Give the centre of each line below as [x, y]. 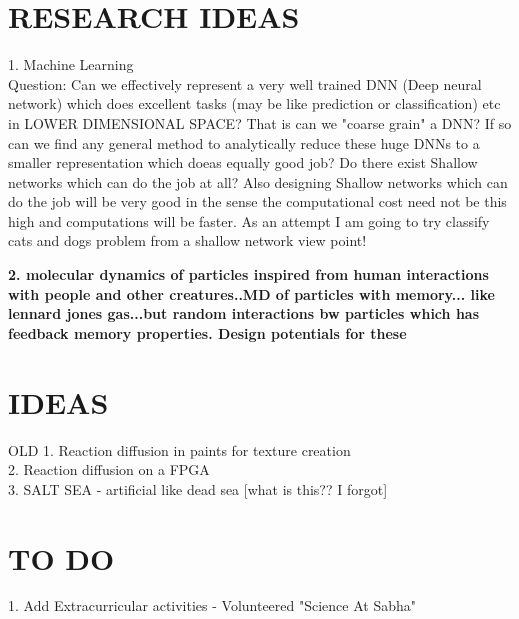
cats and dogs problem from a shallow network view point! [187, 240]
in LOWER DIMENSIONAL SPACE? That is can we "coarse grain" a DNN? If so [260, 122]
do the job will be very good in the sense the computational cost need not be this [257, 201]
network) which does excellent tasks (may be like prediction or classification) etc [254, 103]
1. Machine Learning [71, 64]
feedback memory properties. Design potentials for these [207, 332]
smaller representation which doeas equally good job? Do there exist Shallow [243, 162]
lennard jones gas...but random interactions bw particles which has [244, 313]
